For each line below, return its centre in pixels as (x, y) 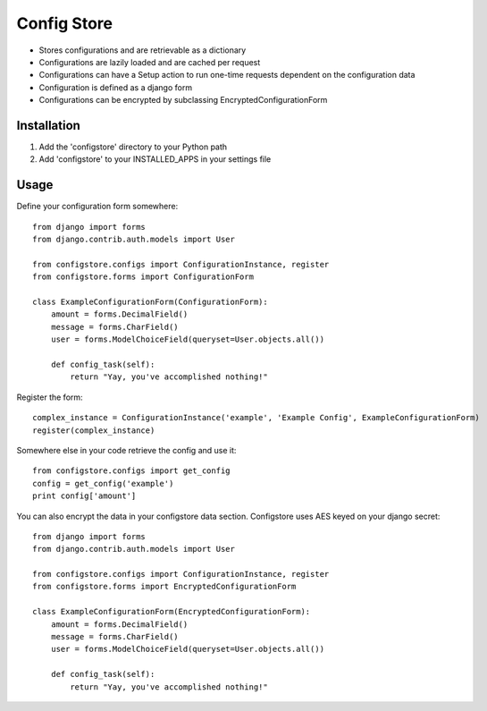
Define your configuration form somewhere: (97, 207)
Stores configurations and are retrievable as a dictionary (143, 50)
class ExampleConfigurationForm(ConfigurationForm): (150, 302)
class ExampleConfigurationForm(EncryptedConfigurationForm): (172, 612)
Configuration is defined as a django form (115, 87)
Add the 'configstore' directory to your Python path (133, 147)
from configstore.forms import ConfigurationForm (143, 277)
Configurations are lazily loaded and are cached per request (150, 62)
